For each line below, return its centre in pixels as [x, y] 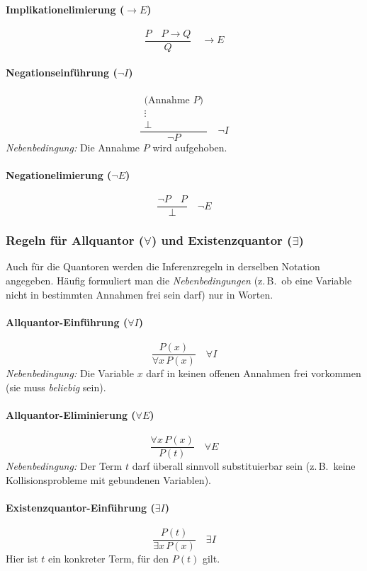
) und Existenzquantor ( [222, 240]
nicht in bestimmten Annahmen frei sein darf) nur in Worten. [140, 294]
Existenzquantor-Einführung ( [80, 507]
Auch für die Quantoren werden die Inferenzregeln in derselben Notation [163, 266]
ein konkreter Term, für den [109, 559]
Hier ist [22, 559]
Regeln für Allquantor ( [75, 240]
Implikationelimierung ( [65, 9]
